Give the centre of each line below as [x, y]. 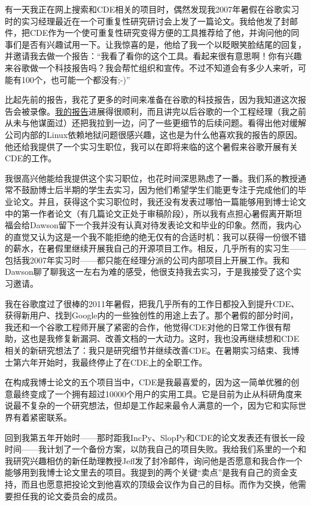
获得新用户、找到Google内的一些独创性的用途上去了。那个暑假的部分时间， [152, 315]
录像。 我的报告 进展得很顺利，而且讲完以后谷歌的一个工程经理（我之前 [168, 111]
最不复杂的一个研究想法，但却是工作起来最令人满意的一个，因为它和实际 [155, 405]
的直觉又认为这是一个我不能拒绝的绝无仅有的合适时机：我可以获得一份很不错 [155, 236]
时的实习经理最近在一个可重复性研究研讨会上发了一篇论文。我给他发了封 [147, 21]
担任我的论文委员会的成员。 [67, 496]
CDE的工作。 [31, 158]
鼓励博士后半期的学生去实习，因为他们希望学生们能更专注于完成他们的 [159, 190]
